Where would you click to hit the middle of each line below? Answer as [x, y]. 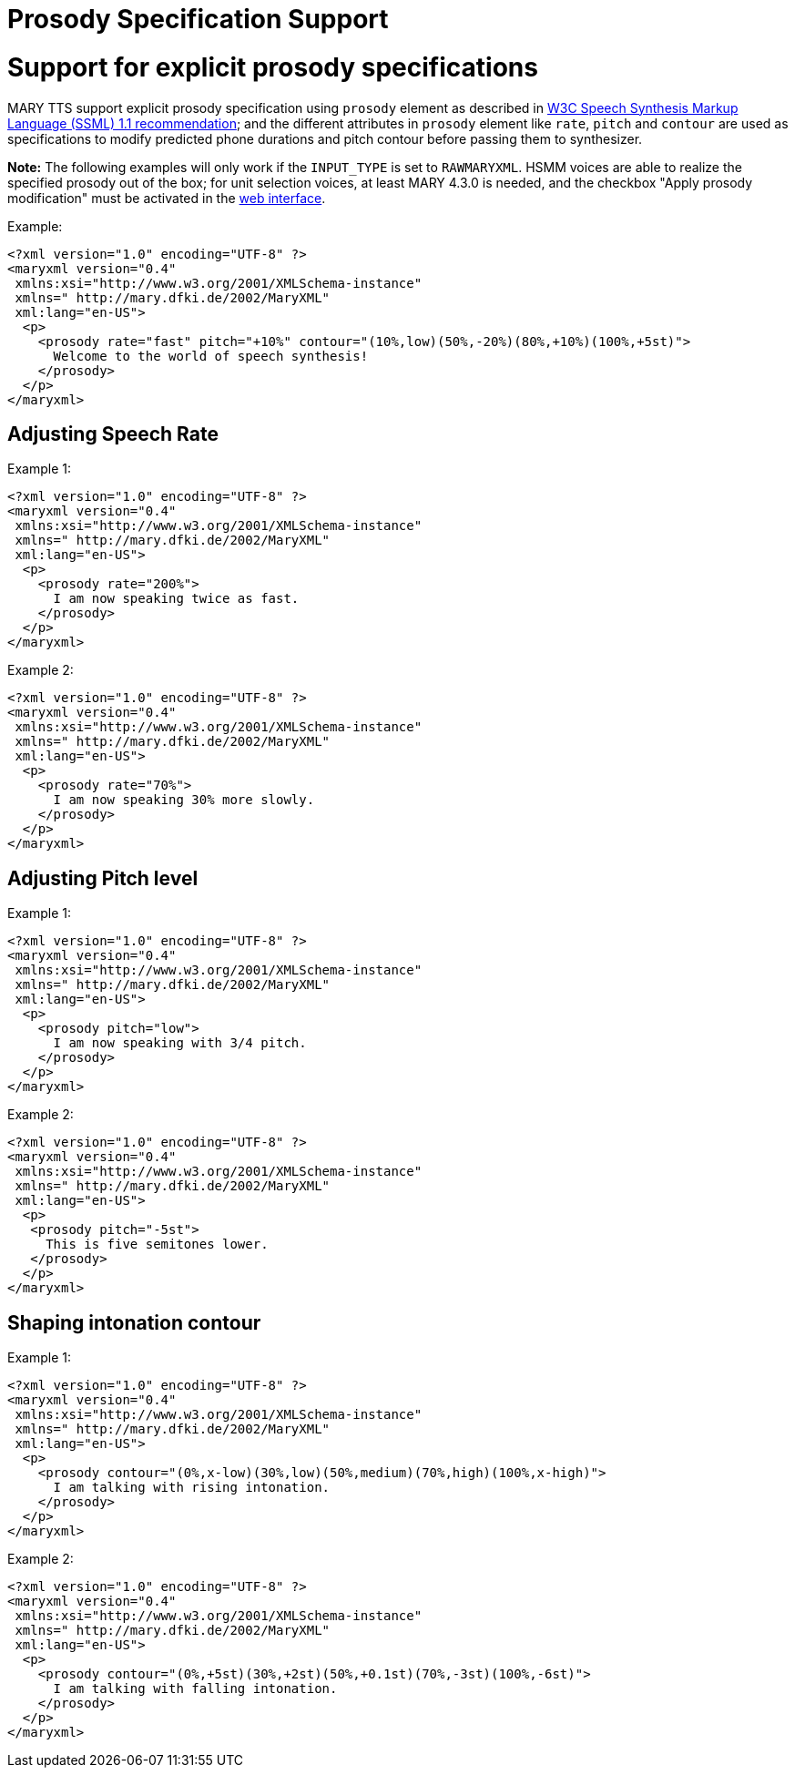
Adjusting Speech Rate [113, 434]
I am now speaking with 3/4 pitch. [180, 1043]
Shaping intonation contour [134, 1322]
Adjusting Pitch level [103, 878]
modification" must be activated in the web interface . [167, 198]
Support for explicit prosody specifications [273, 67]
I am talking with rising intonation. [192, 1488]
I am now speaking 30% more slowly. [184, 800]
